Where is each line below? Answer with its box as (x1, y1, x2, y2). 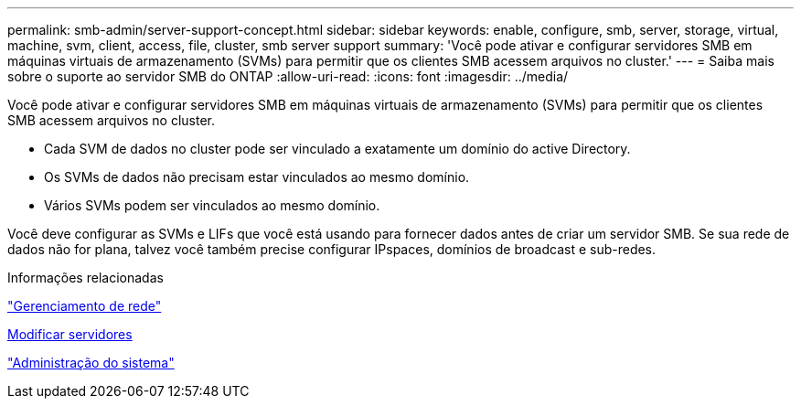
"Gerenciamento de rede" (7, 298, 162, 314)
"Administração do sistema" (7, 355, 175, 370)
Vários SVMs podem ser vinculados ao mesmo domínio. (44, 198, 380, 213)
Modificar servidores (7, 326, 133, 342)
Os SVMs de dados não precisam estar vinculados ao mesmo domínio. (44, 169, 470, 185)
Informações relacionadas (7, 270, 164, 285)
